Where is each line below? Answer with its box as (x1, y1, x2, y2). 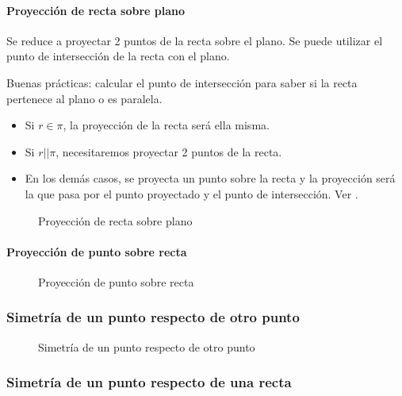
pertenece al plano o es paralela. (6, 90, 163, 106)
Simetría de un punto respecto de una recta (6, 372, 292, 392)
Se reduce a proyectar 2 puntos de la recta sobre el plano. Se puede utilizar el (6, 32, 383, 48)
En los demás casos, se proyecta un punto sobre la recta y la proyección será (25, 170, 396, 186)
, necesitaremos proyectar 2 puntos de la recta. (56, 143, 282, 160)
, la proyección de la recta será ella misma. (63, 117, 270, 133)
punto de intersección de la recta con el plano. (6, 48, 230, 64)
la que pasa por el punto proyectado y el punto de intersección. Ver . (25, 185, 358, 202)
